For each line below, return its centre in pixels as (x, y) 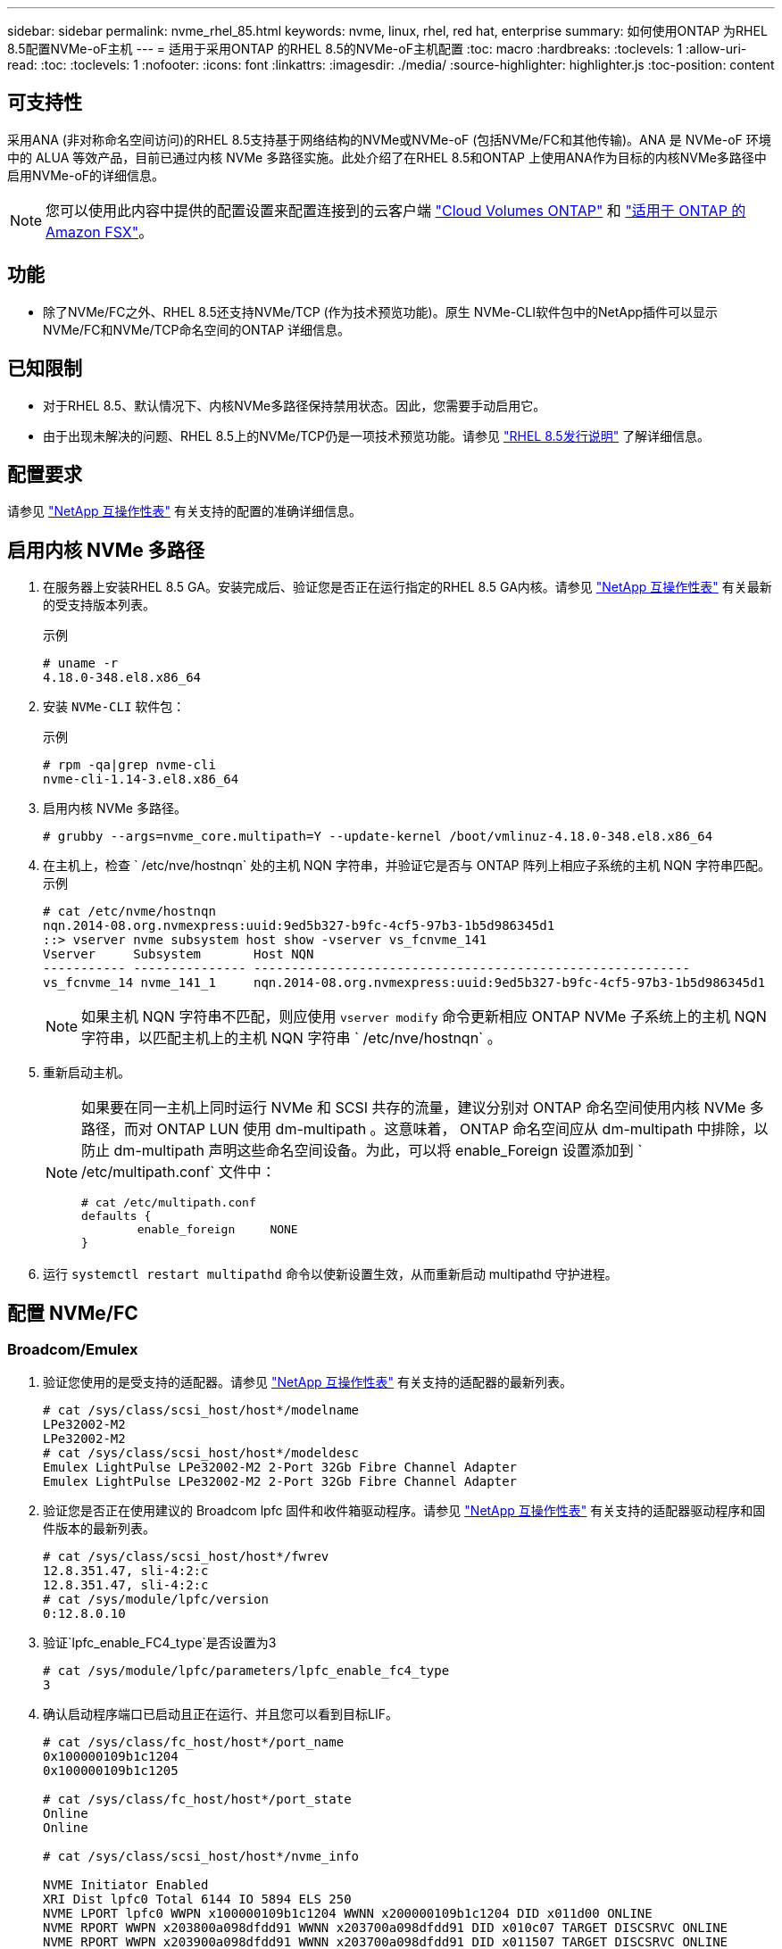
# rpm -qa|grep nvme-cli (129, 765)
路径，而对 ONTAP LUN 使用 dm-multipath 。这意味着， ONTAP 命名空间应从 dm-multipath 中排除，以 (425, 1129)
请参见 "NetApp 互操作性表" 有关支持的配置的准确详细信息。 (184, 511)
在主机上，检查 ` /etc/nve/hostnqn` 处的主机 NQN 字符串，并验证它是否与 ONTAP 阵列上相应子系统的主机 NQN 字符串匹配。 (407, 866)
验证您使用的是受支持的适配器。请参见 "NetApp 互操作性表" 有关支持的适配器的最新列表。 (308, 1382)
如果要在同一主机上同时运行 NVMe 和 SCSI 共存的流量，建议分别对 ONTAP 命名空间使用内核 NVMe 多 (423, 1108)
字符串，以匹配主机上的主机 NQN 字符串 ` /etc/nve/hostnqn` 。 (291, 1038)
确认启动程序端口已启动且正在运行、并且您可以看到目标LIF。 (220, 1714)
